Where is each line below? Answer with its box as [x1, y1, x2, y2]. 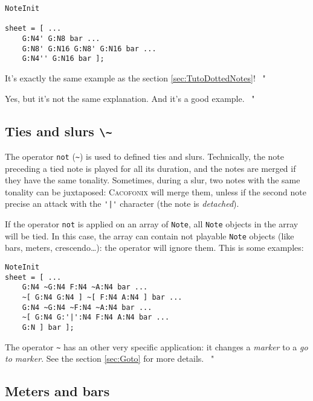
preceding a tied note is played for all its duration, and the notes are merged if [5, 162, 296, 174]
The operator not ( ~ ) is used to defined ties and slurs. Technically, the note [5, 150, 284, 162]
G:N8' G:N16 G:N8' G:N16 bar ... [22, 44, 156, 53]
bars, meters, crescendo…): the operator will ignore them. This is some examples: [5, 241, 304, 254]
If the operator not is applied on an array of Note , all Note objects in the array [5, 218, 298, 230]
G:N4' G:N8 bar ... [22, 34, 100, 43]
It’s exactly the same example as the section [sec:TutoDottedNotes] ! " [5, 71, 266, 84]
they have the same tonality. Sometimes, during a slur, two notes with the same [5, 174, 300, 186]
